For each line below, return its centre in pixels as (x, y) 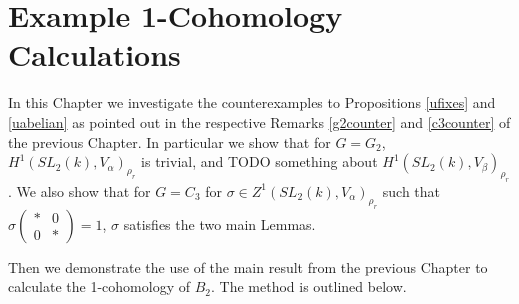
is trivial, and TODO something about (259, 161)
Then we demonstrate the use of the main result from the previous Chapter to (248, 266)
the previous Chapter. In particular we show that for (169, 141)
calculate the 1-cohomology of (99, 286)
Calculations (94, 54)
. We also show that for (79, 190)
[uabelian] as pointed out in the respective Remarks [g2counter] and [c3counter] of (259, 121)
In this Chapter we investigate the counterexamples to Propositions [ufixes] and (252, 102)
